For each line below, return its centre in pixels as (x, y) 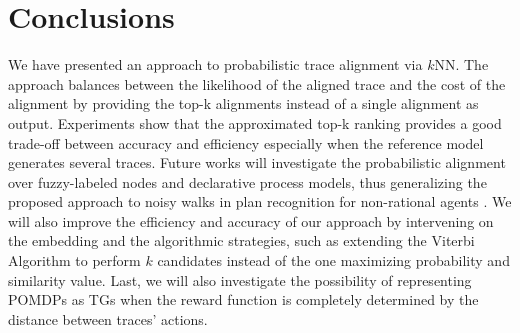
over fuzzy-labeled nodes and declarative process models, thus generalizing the (247, 181)
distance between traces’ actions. (108, 318)
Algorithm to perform (74, 260)
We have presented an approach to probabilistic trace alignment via (215, 64)
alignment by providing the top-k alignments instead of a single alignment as (243, 103)
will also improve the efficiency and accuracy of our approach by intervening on (251, 220)
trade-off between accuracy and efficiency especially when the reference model (246, 142)
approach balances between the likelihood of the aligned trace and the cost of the (257, 83)
